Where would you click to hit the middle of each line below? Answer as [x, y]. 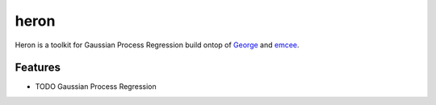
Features [38, 68]
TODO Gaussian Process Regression [96, 87]
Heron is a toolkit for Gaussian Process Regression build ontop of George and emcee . [157, 45]
